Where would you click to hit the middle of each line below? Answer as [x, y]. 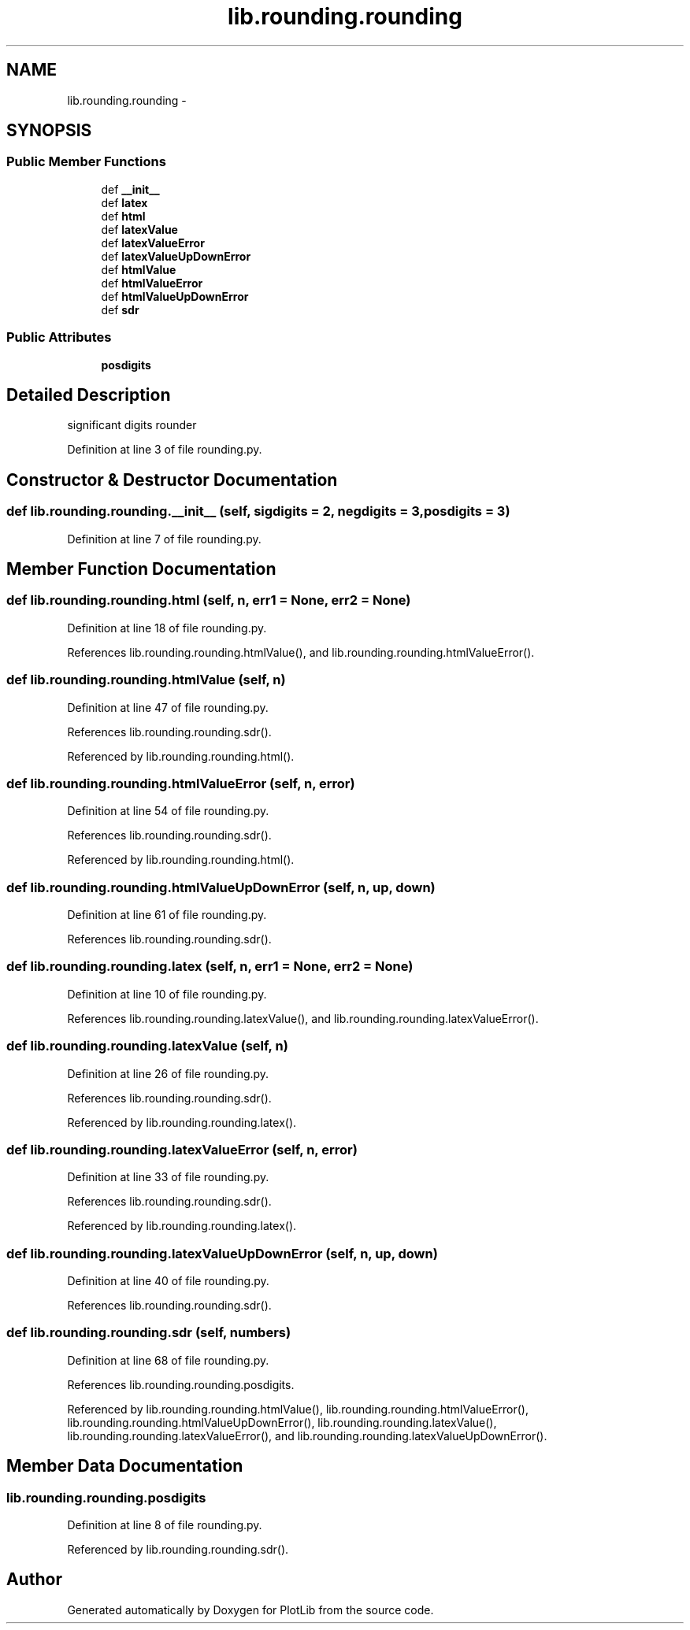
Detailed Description [89, 395]
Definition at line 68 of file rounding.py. [168, 1360]
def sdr [120, 309]
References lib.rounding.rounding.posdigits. [181, 1384]
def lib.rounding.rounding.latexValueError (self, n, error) [182, 1149]
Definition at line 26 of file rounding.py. [168, 1073]
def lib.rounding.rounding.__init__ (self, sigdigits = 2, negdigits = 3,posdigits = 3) [258, 511]
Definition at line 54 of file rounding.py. [168, 811]
